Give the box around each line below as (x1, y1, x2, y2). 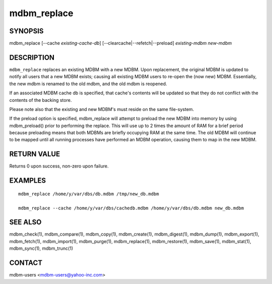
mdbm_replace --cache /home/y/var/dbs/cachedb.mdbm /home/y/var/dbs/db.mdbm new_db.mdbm (18, 205, 244, 211)
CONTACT (9, 259, 43, 267)
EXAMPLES (9, 177, 46, 185)
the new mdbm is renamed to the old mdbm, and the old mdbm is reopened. (9, 81, 167, 87)
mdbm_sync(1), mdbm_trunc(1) (9, 245, 73, 252)
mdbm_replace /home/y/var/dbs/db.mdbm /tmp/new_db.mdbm (18, 191, 159, 197)
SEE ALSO (9, 218, 42, 226)
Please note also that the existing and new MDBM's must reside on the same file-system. (9, 106, 194, 112)
